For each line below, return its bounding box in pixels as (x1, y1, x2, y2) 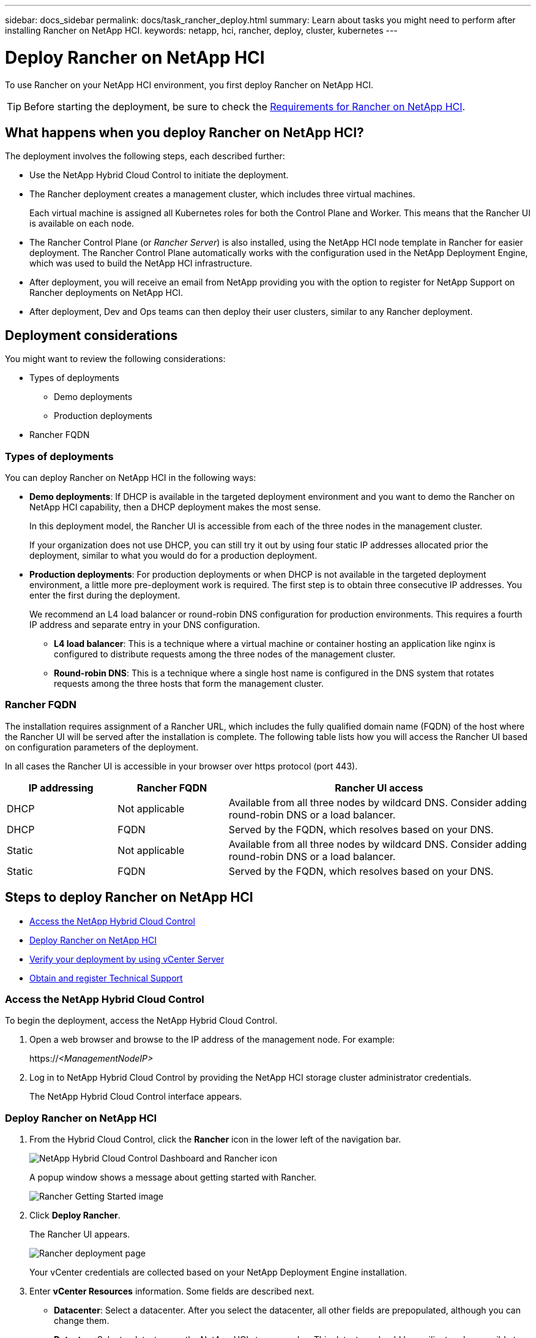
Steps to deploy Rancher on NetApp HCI (5, 890, 253, 905)
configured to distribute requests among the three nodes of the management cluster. (54, 648, 396, 659)
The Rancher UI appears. (29, 1229, 130, 1240)
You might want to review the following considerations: (5, 353, 226, 365)
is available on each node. (29, 218, 135, 229)
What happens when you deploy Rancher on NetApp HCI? (5, 124, 364, 140)
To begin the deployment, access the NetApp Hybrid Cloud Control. (5, 1015, 278, 1026)
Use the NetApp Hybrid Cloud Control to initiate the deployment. (29, 170, 289, 181)
